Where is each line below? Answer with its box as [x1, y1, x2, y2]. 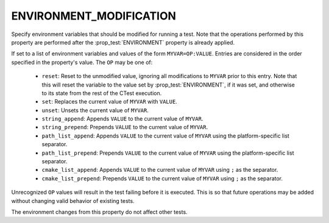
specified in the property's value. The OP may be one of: [11, 58, 153, 66]
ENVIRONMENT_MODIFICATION [11, 9, 177, 23]
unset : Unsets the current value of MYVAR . [41, 107, 149, 114]
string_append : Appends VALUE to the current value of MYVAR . [41, 115, 203, 122]
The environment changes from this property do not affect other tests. [11, 208, 188, 216]
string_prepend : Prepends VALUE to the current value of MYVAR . [41, 124, 208, 131]
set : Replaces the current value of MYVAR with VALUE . [41, 98, 178, 105]
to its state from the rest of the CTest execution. [41, 89, 162, 97]
